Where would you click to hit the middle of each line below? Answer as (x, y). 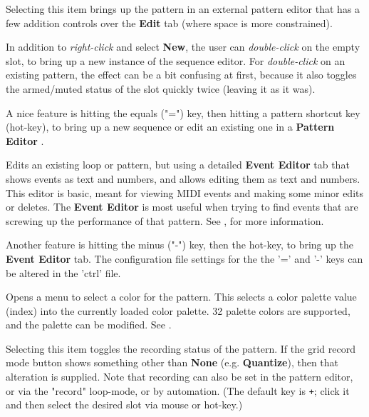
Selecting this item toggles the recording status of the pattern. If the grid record (181, 348)
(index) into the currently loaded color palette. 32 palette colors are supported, (178, 310)
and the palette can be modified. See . (89, 325)
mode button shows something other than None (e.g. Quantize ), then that (172, 362)
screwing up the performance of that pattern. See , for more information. (165, 220)
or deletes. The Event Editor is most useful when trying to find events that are (182, 207)
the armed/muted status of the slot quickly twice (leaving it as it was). (161, 88)
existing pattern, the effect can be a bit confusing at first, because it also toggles (181, 75)
